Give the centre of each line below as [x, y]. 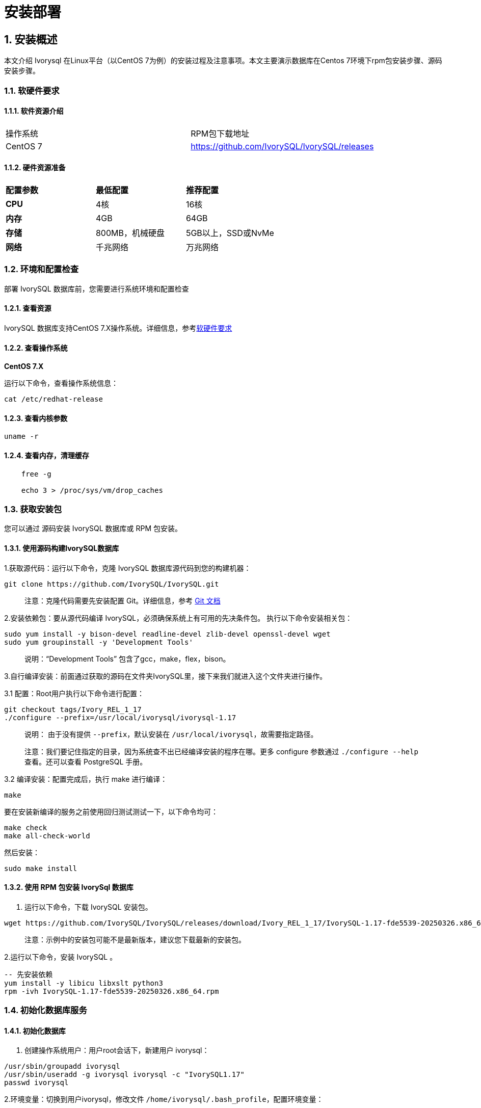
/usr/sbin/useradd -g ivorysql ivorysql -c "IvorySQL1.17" [125, 1075]
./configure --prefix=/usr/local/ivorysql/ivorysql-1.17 [120, 717]
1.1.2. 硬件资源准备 [35, 168]
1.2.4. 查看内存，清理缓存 [47, 455]
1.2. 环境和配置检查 [42, 269]
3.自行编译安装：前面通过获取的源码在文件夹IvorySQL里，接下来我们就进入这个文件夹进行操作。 [166, 676]
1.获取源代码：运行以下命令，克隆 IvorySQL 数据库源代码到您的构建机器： [128, 568]
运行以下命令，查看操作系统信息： [61, 383]
